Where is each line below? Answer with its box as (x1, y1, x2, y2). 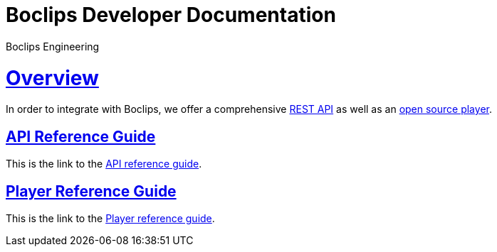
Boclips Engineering (6, 40, 100, 53)
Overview (6, 65, 99, 90)
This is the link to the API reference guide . (6, 158, 202, 170)
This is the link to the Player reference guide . (6, 212, 215, 224)
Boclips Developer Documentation (6, 3, 336, 27)
